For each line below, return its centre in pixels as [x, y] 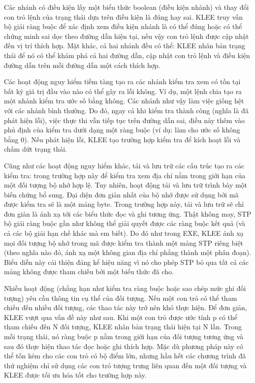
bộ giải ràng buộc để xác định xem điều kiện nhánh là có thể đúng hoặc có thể [123, 26]
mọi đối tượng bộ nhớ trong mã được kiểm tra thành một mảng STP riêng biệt [124, 242]
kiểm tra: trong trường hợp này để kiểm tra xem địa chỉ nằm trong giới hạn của [125, 175]
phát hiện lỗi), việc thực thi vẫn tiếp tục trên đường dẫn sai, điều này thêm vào [124, 120]
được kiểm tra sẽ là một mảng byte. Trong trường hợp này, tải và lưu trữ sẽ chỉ [124, 204]
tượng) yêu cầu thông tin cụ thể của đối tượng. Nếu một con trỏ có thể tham [121, 298]
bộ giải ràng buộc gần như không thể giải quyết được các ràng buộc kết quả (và [125, 223]
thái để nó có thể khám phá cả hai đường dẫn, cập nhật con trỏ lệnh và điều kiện [127, 55]
